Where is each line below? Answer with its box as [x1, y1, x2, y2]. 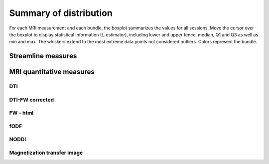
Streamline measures [9, 52, 77, 60]
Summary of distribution [9, 7, 113, 18]
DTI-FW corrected [9, 96, 54, 103]
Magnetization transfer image [9, 149, 83, 156]
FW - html [9, 110, 34, 117]
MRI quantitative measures [9, 68, 95, 76]
